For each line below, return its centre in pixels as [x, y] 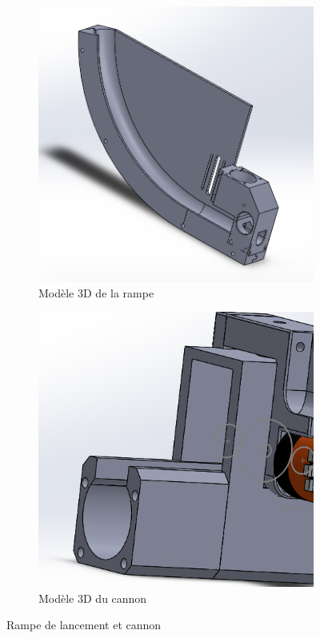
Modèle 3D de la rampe [96, 292]
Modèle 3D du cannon [93, 598]
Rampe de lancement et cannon [84, 625]
